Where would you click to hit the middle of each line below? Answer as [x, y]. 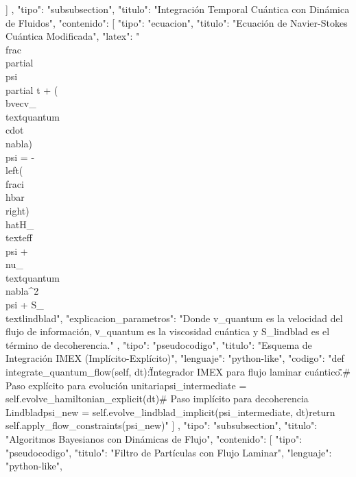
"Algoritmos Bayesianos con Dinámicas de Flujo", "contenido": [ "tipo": [154, 439]
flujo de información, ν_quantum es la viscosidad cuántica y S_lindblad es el [168, 331]
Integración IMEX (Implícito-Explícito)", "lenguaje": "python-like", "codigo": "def [175, 358]
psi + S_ [25, 305]
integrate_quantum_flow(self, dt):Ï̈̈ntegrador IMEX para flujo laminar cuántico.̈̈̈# [178, 372]
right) [17, 210]
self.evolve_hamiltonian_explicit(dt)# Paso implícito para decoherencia [157, 399]
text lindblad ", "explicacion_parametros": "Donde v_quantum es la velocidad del [174, 318]
